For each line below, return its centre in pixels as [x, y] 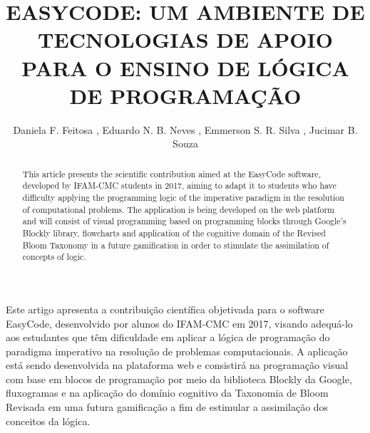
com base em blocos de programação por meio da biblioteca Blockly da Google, [179, 379]
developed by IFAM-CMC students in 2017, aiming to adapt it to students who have [179, 186]
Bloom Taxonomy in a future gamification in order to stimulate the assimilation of [176, 245]
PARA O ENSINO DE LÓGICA [185, 67]
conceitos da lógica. [48, 421]
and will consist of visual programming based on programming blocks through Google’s [184, 221]
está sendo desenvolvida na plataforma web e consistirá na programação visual [177, 365]
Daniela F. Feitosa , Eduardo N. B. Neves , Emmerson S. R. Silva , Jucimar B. [185, 129]
